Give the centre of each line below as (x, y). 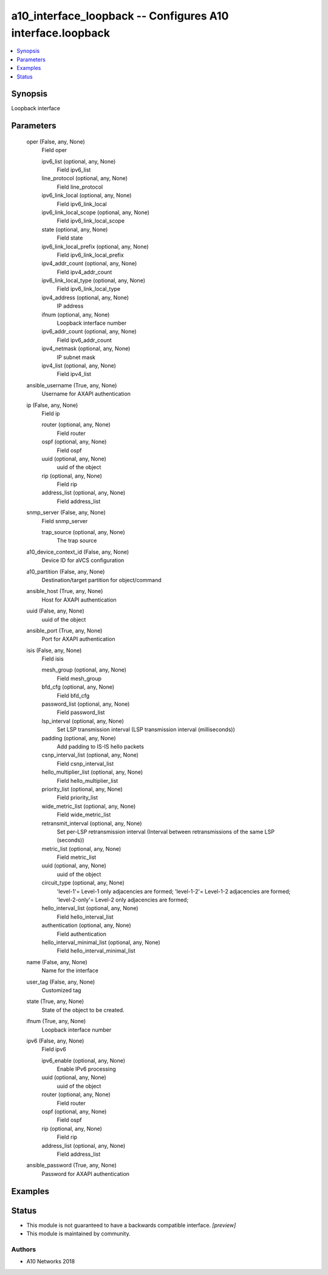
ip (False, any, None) (52, 405)
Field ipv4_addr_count (84, 272)
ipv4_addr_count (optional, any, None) (89, 263)
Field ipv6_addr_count (84, 340)
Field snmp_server (65, 521)
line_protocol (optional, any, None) (84, 178)
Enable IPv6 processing (86, 1069)
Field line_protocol (80, 187)
